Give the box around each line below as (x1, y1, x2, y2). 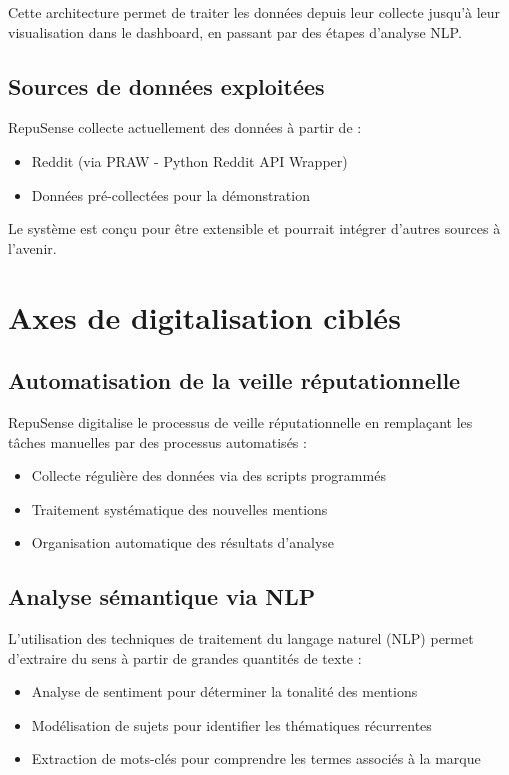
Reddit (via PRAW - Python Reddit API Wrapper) (31, 150, 348, 171)
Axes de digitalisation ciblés (8, 296, 401, 337)
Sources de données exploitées (8, 70, 325, 101)
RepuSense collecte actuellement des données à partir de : (8, 117, 362, 138)
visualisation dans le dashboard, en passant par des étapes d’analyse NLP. (8, 21, 462, 42)
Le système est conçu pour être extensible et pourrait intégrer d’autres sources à (8, 218, 501, 239)
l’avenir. (8, 237, 57, 258)
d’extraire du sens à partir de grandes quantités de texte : (8, 647, 362, 668)
